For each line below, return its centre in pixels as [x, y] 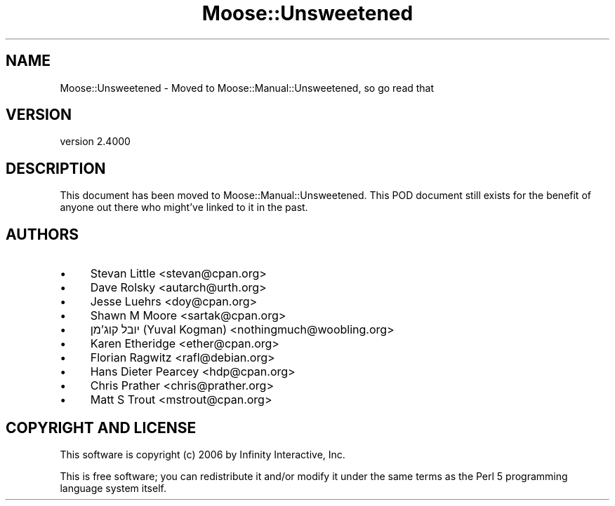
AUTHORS [42, 234]
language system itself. [113, 488]
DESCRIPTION [56, 168]
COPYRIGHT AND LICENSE [101, 428]
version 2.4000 [95, 142]
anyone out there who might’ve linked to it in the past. [184, 207]
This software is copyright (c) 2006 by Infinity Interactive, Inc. [203, 454]
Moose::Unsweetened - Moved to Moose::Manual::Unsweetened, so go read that [247, 88]
